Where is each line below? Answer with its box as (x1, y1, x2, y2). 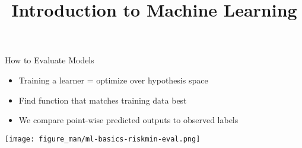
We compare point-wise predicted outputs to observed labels (18, 114, 239, 126)
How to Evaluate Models (5, 54, 94, 66)
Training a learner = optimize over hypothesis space (18, 73, 208, 86)
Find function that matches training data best (18, 94, 187, 106)
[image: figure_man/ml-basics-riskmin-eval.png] (5, 134, 201, 143)
